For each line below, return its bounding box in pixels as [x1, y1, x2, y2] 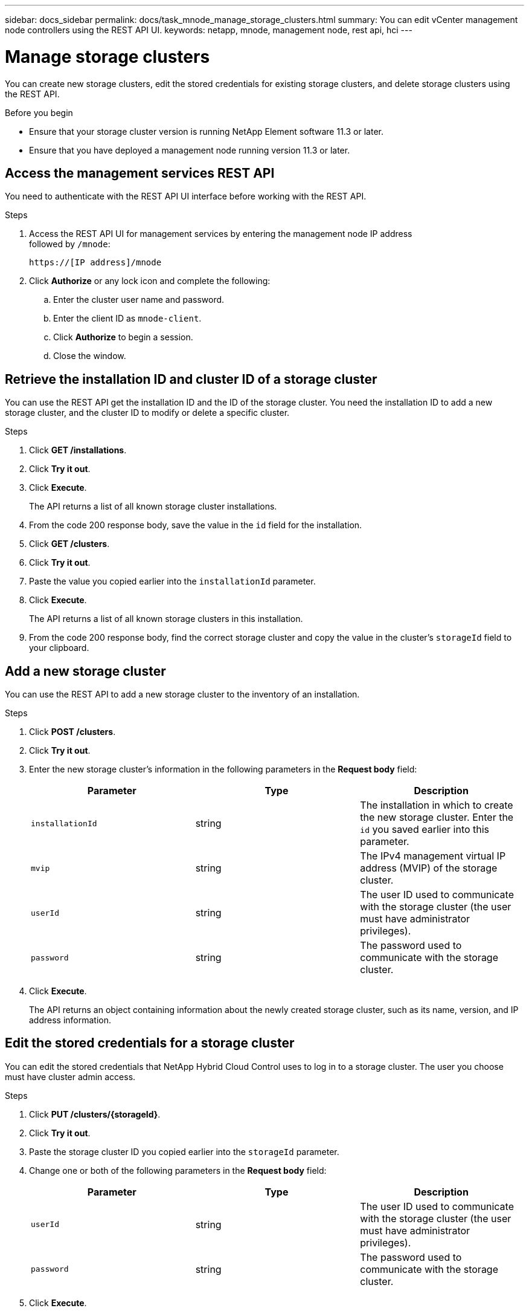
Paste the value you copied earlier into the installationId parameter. [29, 576, 316, 587]
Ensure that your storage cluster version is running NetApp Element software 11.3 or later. [29, 126, 383, 137]
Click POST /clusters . [29, 727, 116, 737]
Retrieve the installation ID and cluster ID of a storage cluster [5, 371, 377, 387]
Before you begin [5, 107, 73, 118]
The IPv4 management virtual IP [360, 850, 506, 863]
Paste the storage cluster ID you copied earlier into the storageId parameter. [29, 1146, 339, 1157]
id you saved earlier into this [360, 823, 490, 836]
